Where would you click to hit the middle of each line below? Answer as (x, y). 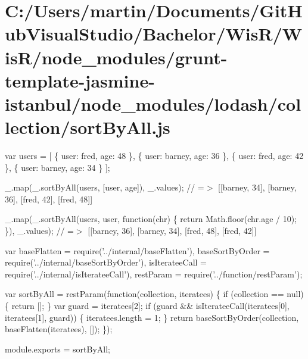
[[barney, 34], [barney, (257, 187)
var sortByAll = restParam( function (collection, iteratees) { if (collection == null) (154, 294)
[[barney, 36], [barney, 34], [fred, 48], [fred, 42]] (172, 231)
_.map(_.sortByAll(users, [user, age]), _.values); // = (105, 187)
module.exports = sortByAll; (58, 349)
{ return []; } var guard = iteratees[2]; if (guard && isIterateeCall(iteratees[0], (147, 305)
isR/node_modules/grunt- (116, 57)
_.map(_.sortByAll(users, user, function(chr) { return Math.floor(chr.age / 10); (151, 219)
